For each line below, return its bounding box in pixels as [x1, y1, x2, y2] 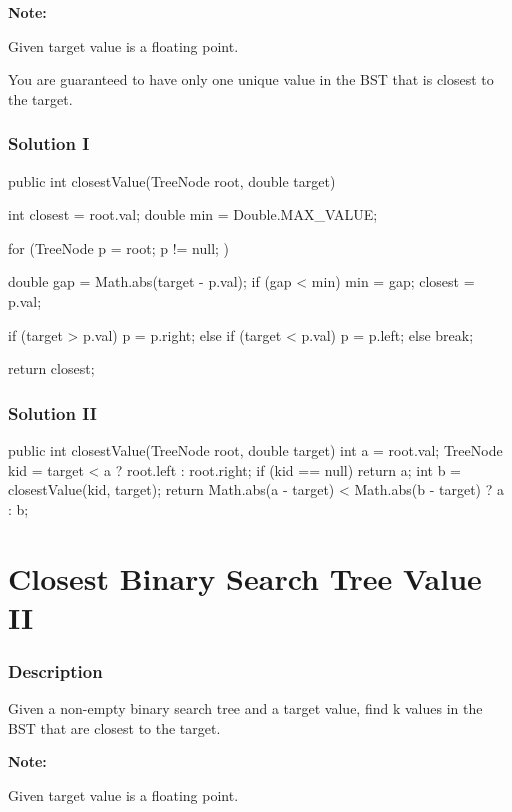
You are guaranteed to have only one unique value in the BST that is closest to [8, 69, 494, 90]
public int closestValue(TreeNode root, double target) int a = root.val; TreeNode [8, 439, 503, 460]
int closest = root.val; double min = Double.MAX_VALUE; [8, 204, 378, 225]
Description [8, 658, 103, 683]
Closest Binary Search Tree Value [8, 557, 482, 598]
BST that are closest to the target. [8, 717, 221, 738]
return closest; [8, 358, 95, 379]
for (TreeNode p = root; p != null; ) [8, 237, 230, 258]
